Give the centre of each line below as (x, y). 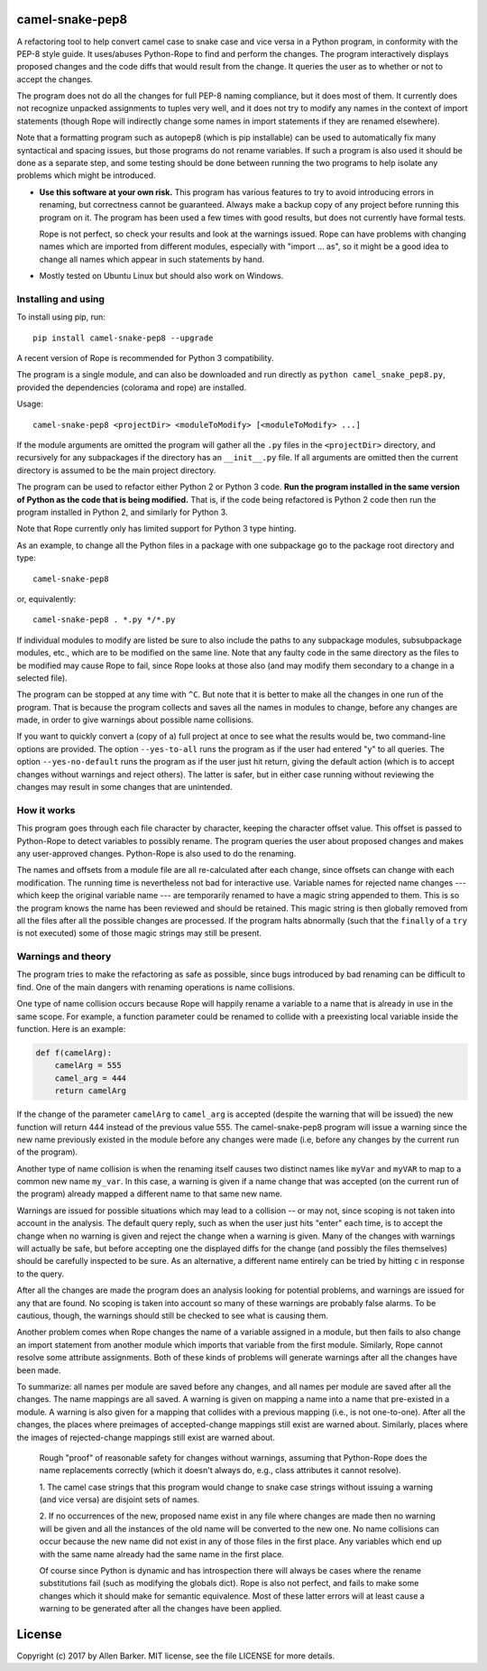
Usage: (30, 404)
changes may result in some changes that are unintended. (125, 787)
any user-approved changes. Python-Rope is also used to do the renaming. (156, 853)
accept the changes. (55, 79)
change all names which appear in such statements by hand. (152, 259)
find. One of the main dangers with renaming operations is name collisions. (156, 987)
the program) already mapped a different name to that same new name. (150, 1194)
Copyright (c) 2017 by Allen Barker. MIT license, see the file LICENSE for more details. (176, 1656)
